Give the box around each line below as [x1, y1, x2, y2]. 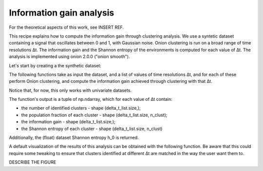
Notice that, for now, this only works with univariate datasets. [9, 87, 131, 93]
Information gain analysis [9, 7, 114, 18]
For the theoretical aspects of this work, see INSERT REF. [9, 24, 124, 30]
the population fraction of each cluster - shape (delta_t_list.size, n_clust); [21, 112, 168, 118]
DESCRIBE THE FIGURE [9, 159, 56, 165]
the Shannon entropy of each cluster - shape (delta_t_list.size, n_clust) [21, 126, 163, 132]
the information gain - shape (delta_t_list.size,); [21, 119, 115, 125]
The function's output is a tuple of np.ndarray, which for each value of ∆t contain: [9, 96, 172, 102]
